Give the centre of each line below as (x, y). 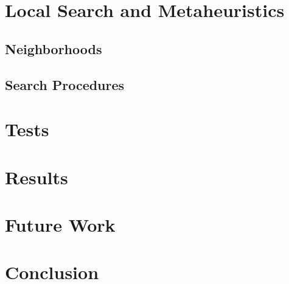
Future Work (60, 224)
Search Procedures (65, 84)
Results (37, 177)
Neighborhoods (54, 48)
